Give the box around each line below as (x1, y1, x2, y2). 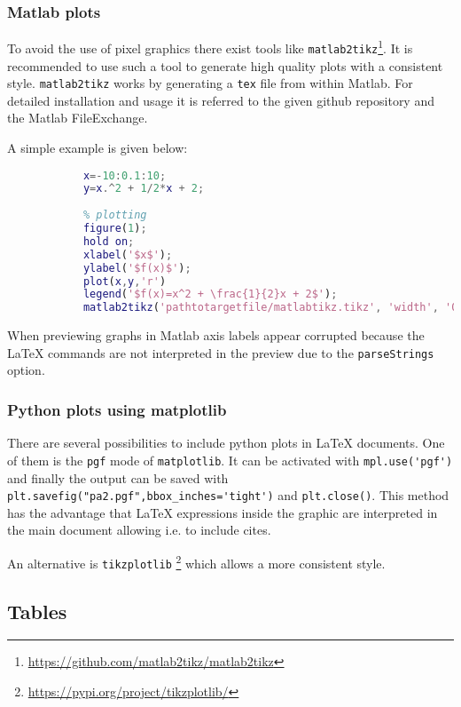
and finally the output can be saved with (7, 468, 229, 487)
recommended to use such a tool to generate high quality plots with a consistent (7, 56, 443, 75)
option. (7, 361, 45, 379)
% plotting (82, 209, 147, 222)
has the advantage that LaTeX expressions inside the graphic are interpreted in (7, 503, 438, 521)
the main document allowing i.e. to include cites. (7, 520, 271, 539)
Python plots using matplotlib (7, 398, 227, 420)
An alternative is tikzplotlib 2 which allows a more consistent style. (7, 551, 386, 572)
